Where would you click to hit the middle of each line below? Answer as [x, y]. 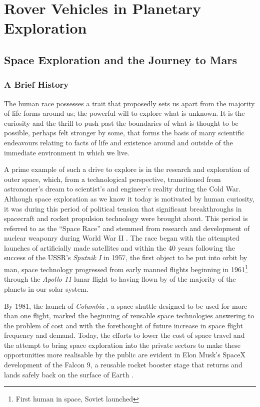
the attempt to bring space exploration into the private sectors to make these [122, 345]
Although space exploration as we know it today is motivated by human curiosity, [129, 198]
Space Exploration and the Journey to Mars [120, 59]
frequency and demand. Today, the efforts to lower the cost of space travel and [124, 335]
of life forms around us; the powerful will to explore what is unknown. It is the [124, 113]
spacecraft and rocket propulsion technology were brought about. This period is [126, 218]
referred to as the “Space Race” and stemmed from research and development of [127, 228]
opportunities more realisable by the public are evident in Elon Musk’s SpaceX [125, 355]
